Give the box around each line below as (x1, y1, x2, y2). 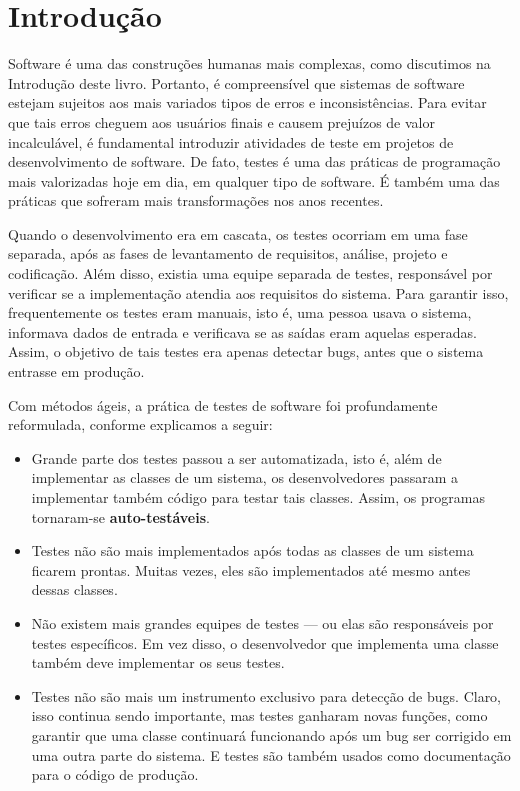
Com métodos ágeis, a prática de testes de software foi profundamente (8, 394, 438, 415)
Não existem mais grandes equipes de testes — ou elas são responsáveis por (31, 612, 494, 633)
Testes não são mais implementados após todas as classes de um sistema (31, 540, 474, 561)
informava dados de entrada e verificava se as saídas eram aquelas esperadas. (8, 321, 477, 342)
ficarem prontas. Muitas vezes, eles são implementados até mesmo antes (31, 559, 471, 580)
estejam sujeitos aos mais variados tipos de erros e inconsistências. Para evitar (8, 92, 487, 113)
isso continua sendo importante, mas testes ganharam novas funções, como (31, 705, 488, 726)
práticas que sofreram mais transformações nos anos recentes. (8, 190, 384, 211)
